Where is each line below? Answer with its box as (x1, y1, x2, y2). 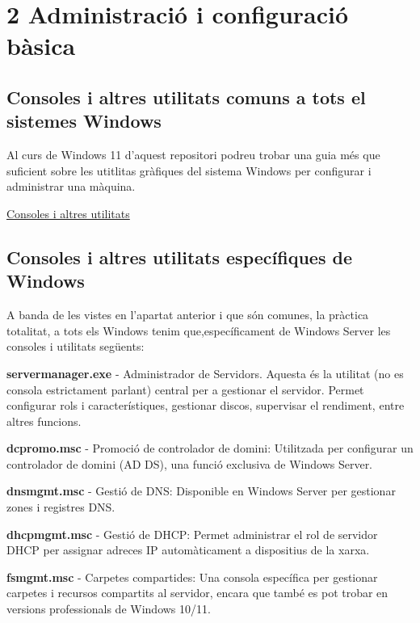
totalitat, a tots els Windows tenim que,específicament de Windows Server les (6, 322, 391, 339)
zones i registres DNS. (6, 499, 115, 516)
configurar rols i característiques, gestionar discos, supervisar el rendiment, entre (6, 397, 405, 414)
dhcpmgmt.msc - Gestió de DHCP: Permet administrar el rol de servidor (6, 525, 378, 542)
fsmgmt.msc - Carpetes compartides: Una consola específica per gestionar (6, 568, 378, 585)
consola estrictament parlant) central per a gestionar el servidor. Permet (6, 381, 364, 398)
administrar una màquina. (6, 178, 136, 195)
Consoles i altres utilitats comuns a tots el (6, 84, 366, 109)
